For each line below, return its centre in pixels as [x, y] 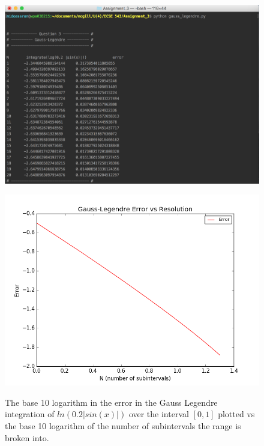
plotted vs [236, 414]
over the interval [159, 414]
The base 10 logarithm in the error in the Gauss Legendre [111, 402]
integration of [30, 414]
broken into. [27, 437]
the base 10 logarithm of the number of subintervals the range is [123, 425]
